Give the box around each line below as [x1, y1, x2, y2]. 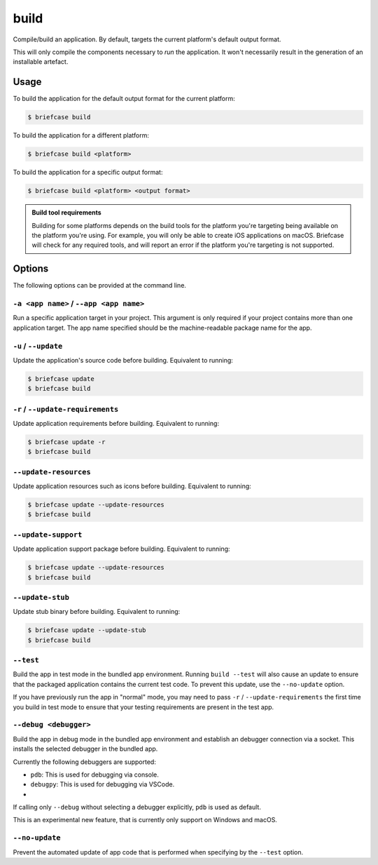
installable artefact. [13, 58, 69, 66]
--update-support [13, 530, 83, 539]
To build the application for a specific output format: [13, 168, 163, 177]
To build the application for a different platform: [13, 131, 150, 140]
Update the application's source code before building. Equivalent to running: [13, 356, 234, 364]
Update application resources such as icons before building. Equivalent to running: [13, 482, 251, 490]
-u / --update [13, 341, 63, 351]
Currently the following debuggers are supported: [13, 758, 157, 766]
